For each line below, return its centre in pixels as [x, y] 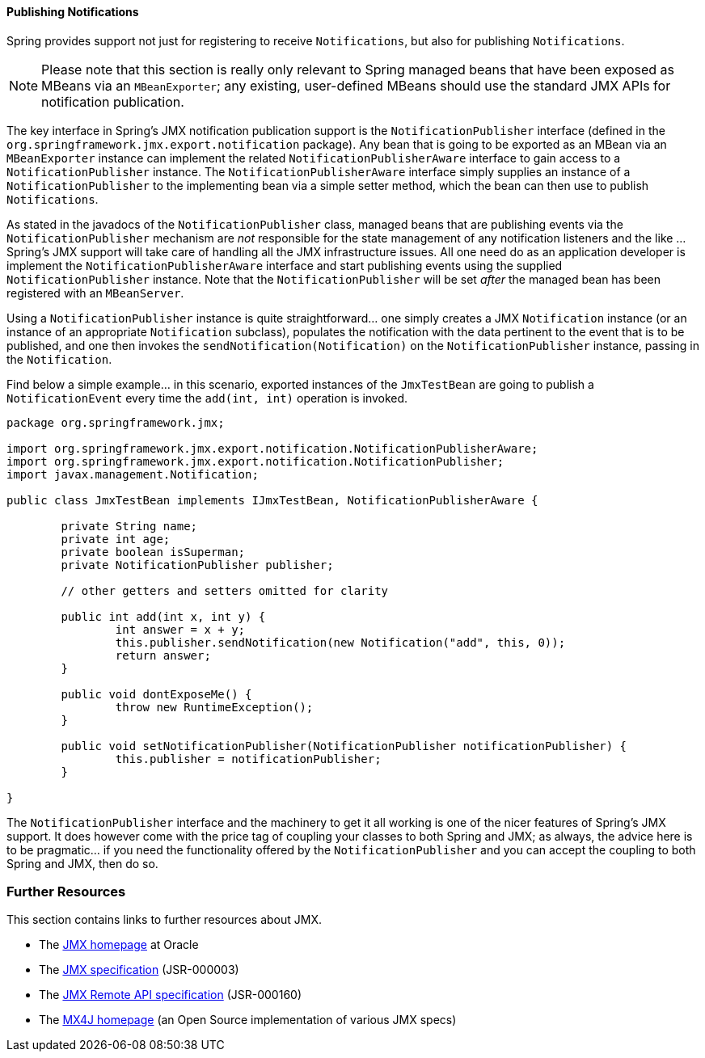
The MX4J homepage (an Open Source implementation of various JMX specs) [248, 1020]
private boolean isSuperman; [153, 552]
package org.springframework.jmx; [116, 422]
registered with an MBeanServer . [95, 293]
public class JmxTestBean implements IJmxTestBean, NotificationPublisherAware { [272, 500]
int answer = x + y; [180, 629]
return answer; [163, 655]
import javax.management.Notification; [133, 474]
